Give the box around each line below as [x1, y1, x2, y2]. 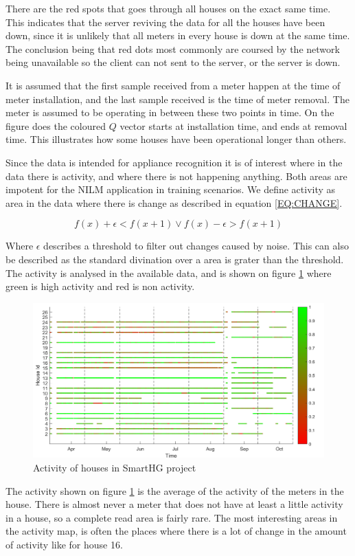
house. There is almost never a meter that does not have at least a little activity [5, 497, 343, 511]
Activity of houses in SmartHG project [33, 460, 196, 474]
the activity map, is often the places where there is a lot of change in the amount [5, 524, 347, 538]
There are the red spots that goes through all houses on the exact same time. [5, 1, 331, 15]
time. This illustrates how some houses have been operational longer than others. [5, 132, 347, 146]
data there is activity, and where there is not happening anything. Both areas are [5, 168, 347, 183]
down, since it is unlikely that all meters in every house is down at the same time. [5, 28, 350, 43]
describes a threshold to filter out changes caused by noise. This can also [43, 238, 349, 253]
